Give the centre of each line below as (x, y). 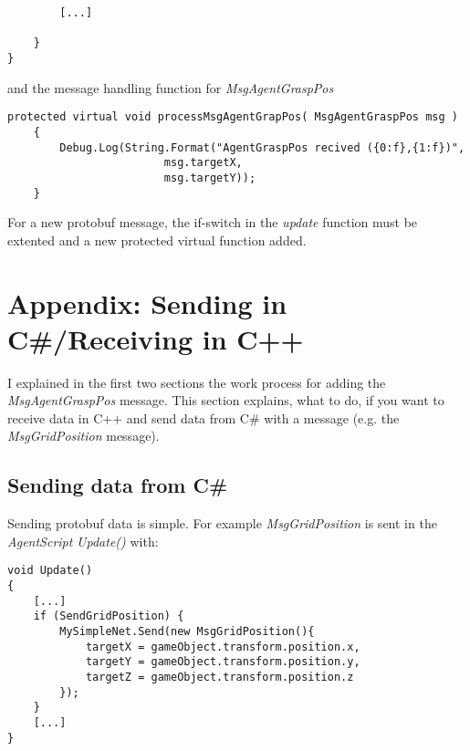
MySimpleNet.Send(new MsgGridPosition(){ (187, 632)
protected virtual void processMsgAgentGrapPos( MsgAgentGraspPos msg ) (233, 117)
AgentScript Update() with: (83, 541)
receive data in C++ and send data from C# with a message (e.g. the (204, 417)
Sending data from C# (118, 485)
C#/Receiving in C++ (156, 338)
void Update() (50, 571)
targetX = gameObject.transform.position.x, (223, 647)
